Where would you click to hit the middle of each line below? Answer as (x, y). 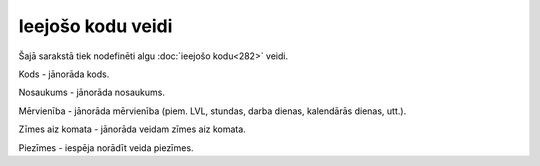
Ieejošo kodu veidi (95, 26)
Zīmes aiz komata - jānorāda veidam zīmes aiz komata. (132, 129)
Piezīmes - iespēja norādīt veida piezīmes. (106, 147)
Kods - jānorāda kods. (64, 74)
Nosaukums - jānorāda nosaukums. (91, 92)
